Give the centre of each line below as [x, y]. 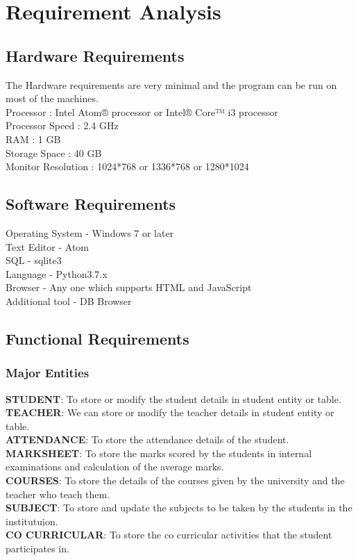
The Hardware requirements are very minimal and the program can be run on [171, 84]
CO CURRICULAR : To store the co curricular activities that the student [169, 535]
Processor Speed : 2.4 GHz [62, 125]
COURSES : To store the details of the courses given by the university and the [175, 480]
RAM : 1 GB [33, 139]
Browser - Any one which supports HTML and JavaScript [129, 287]
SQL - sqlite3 [34, 260]
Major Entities [48, 373]
